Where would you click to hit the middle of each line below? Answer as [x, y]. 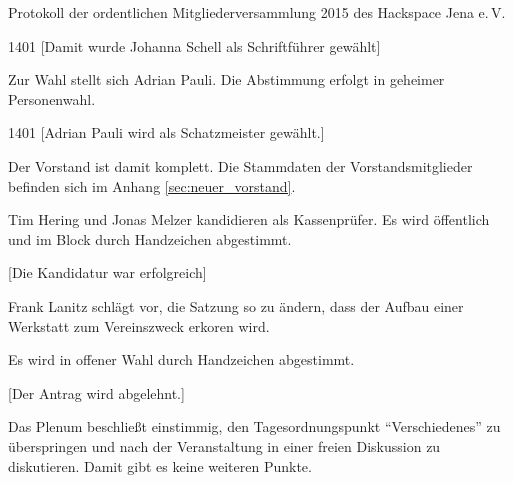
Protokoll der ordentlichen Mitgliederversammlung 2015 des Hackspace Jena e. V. [257, 12]
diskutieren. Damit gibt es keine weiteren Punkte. [160, 465]
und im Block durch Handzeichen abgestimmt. [150, 238]
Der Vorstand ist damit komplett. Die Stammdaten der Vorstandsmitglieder [240, 165]
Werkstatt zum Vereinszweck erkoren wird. [139, 325]
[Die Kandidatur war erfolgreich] [107, 272]
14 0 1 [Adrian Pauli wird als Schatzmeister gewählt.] [166, 132]
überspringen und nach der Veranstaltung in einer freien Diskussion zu [224, 445]
